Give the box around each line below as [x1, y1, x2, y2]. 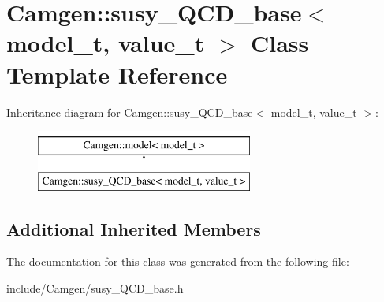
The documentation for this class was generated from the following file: [6, 253, 349, 270]
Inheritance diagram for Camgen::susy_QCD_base [6, 103, 253, 120]
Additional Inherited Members [6, 216, 261, 240]
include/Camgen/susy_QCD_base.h [6, 280, 184, 296]
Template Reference [6, 58, 228, 90]
